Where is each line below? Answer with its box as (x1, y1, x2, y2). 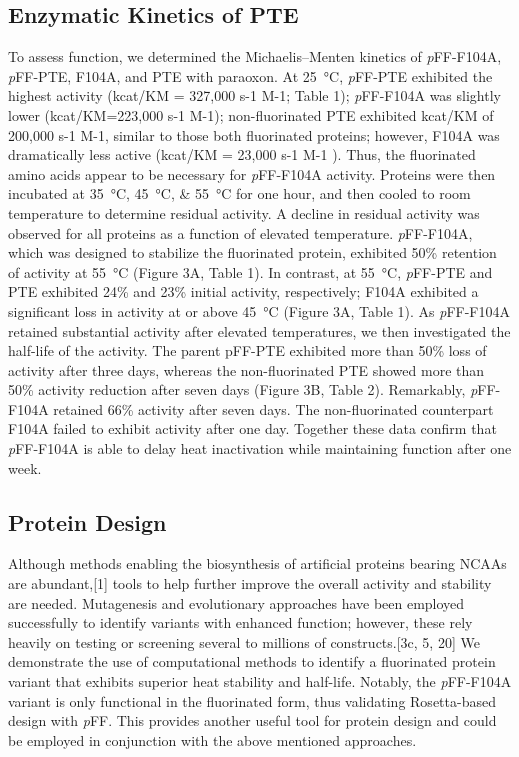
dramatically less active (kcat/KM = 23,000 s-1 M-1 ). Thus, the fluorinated (8, 144, 476, 165)
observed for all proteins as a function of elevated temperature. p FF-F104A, (8, 222, 473, 243)
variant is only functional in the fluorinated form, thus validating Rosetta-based (8, 690, 496, 711)
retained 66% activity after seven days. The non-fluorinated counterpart (53, 398, 494, 419)
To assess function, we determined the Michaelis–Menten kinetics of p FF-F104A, (8, 46, 502, 67)
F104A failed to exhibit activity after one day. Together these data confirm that (8, 418, 497, 439)
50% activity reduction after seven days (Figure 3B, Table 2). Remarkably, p (8, 379, 478, 400)
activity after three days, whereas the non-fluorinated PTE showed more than (8, 359, 485, 380)
